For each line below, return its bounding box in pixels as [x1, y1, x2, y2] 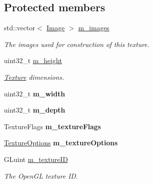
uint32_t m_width [4, 88, 65, 98]
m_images [78, 23, 109, 33]
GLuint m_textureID [4, 154, 68, 164]
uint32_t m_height [4, 55, 63, 66]
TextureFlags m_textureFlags [4, 121, 101, 131]
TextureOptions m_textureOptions [4, 138, 118, 148]
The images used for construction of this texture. [4, 39, 150, 49]
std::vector [4, 23, 35, 33]
